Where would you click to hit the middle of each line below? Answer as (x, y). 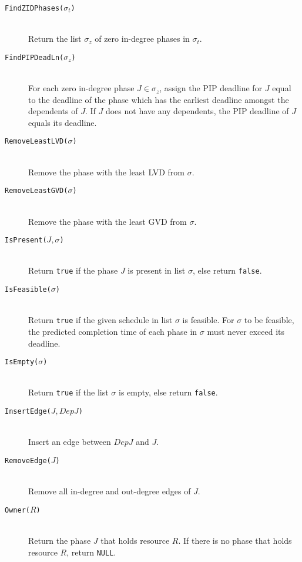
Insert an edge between (70, 442)
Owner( (17, 510)
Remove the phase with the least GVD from (108, 221)
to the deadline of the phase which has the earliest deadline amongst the (159, 99)
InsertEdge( (28, 412)
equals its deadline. (63, 122)
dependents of (53, 111)
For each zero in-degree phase (81, 88)
